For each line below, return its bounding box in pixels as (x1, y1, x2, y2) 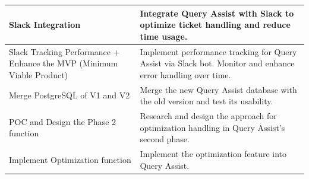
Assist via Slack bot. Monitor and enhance (140, 57, 295, 69)
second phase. (140, 133, 190, 145)
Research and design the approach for (140, 110, 277, 122)
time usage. (140, 30, 188, 42)
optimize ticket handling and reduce (140, 18, 291, 31)
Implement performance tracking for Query (140, 45, 297, 57)
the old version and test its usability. (140, 95, 273, 107)
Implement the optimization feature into (140, 148, 287, 160)
